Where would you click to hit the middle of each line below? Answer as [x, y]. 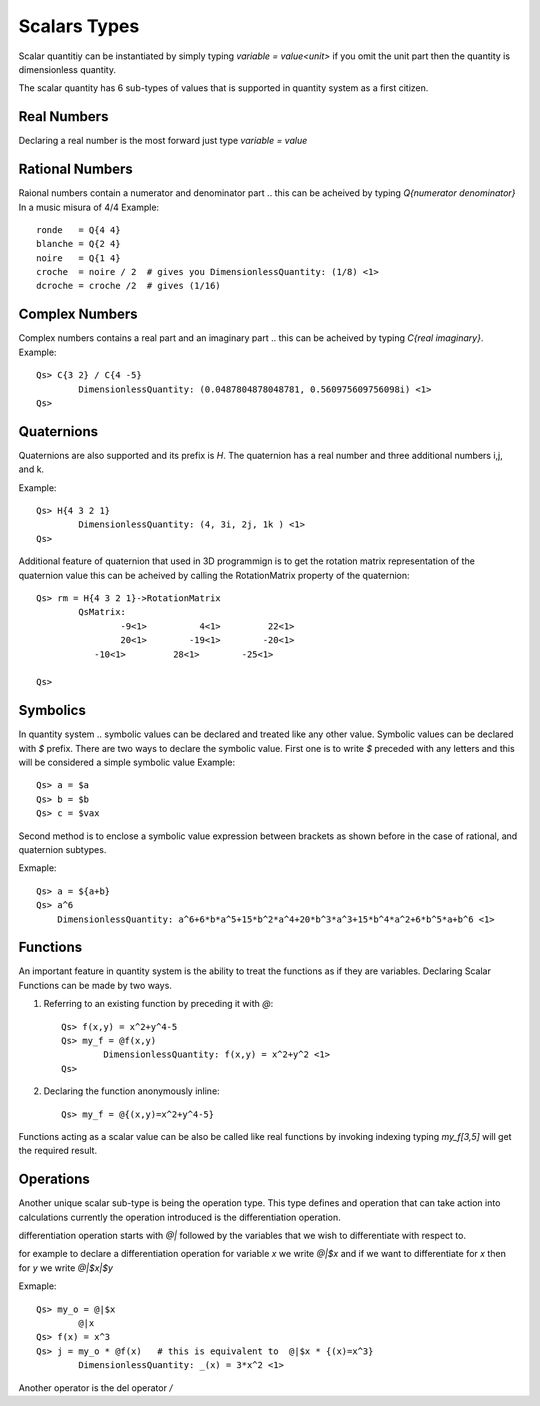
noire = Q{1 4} [78, 258]
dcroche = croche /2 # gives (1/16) [129, 286]
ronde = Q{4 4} [78, 229]
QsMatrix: [102, 612]
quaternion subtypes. [62, 849]
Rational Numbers [76, 169]
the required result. [58, 1151]
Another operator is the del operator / [95, 1387]
